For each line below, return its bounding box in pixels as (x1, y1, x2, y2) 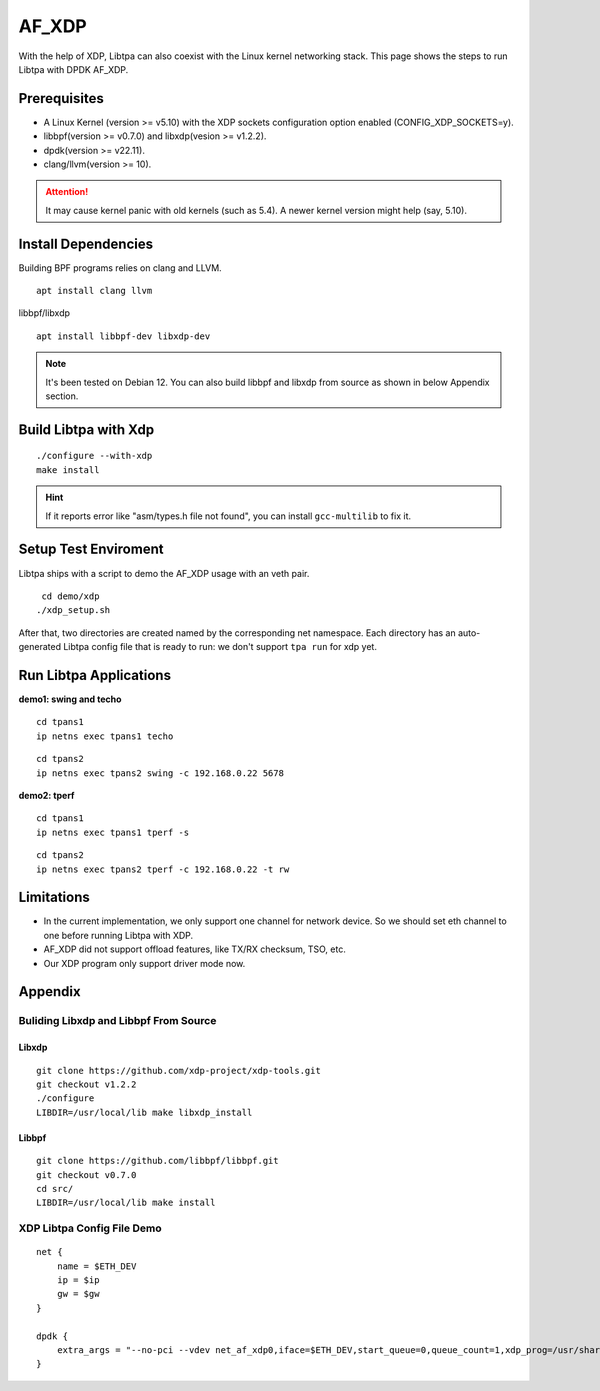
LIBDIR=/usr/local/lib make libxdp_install (36, 1106, 253, 1118)
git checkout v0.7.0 (36, 1169, 137, 1180)
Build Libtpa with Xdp (18, 421, 155, 438)
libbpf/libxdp (18, 307, 70, 319)
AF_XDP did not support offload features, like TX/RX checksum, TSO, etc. (43, 943, 347, 955)
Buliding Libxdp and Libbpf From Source (18, 1014, 217, 1028)
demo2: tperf (18, 789, 75, 801)
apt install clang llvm (36, 285, 153, 297)
